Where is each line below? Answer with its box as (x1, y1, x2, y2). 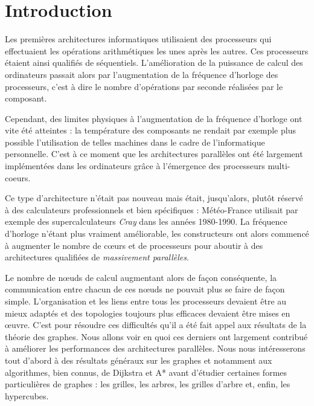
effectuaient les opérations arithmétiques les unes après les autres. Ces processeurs (5, 44, 309, 57)
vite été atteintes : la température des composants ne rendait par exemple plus (5, 124, 296, 137)
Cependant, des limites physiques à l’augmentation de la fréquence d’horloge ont (5, 112, 303, 124)
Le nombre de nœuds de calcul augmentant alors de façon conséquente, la (5, 271, 277, 283)
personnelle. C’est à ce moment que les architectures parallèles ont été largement (5, 147, 303, 160)
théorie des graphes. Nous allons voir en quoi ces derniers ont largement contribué (5, 330, 308, 343)
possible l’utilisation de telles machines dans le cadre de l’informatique (5, 135, 265, 148)
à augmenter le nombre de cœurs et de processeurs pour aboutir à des (5, 239, 263, 251)
